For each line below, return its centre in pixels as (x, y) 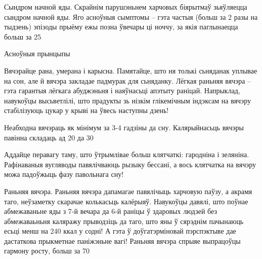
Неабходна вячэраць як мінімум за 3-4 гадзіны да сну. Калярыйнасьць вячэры (124, 127)
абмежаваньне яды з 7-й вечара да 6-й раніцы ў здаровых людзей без (111, 211)
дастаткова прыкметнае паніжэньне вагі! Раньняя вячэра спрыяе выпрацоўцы (122, 240)
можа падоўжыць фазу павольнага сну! (64, 174)
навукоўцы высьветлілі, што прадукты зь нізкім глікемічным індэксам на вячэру (127, 100)
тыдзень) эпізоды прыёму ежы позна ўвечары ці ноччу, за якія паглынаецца (121, 27)
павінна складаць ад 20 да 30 (49, 137)
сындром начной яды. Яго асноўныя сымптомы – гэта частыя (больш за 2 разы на (131, 16)
